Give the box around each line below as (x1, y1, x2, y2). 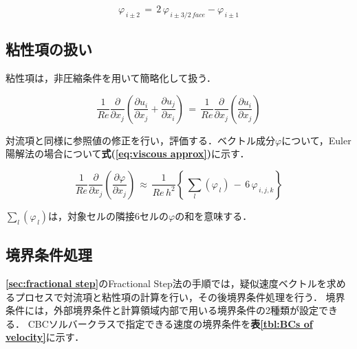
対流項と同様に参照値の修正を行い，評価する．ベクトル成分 (6, 133, 275, 147)
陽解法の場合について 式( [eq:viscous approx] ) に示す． (6, 146, 250, 161)
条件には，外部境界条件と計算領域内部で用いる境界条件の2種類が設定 (6, 303, 318, 317)
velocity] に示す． (6, 330, 85, 344)
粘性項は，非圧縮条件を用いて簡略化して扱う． (6, 71, 217, 85)
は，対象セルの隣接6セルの (48, 208, 169, 223)
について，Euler (281, 133, 351, 147)
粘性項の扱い (6, 38, 92, 60)
